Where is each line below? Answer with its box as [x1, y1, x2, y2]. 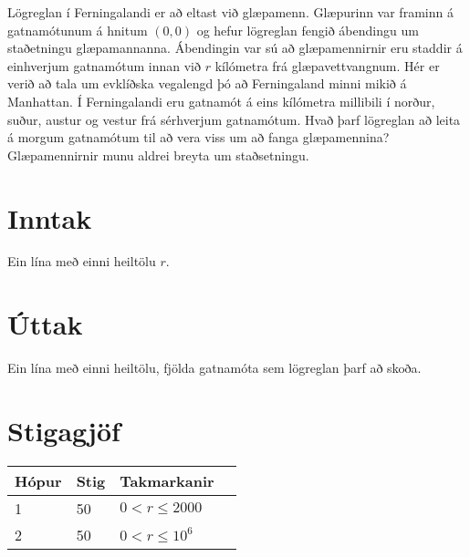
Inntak [7, 199, 92, 236]
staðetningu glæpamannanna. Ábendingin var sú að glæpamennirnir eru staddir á [7, 38, 463, 57]
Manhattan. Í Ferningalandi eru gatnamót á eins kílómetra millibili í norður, [7, 91, 435, 110]
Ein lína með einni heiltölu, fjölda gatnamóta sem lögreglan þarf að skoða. [7, 358, 422, 377]
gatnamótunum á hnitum [7, 20, 148, 39]
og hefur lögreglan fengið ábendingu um [196, 20, 419, 39]
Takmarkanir [120, 469, 214, 491]
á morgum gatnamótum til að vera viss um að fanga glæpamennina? [7, 128, 390, 147]
